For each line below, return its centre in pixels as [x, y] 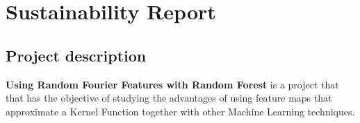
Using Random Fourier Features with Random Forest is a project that [172, 84]
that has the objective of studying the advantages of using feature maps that [169, 98]
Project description [76, 55]
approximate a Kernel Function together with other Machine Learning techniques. [180, 111]
